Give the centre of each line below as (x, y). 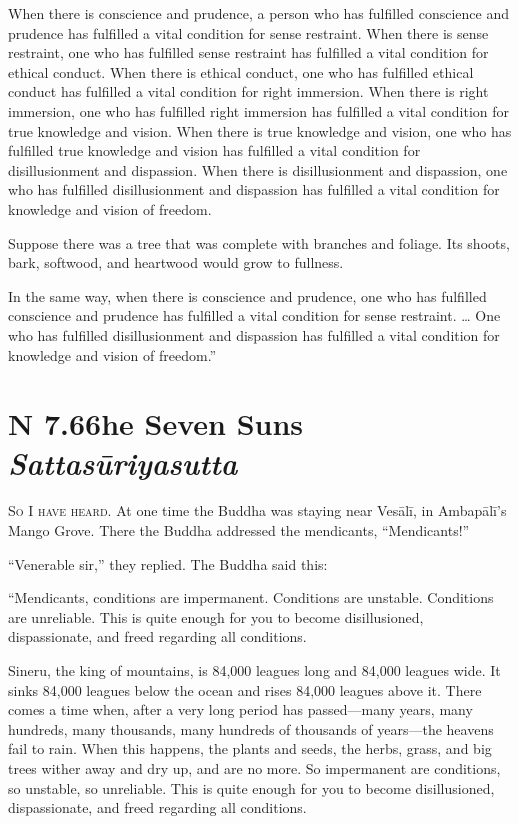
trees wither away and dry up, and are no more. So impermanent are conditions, (254, 767)
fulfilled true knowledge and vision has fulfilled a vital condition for (214, 150)
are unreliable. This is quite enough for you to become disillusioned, (216, 616)
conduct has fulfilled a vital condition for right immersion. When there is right (248, 91)
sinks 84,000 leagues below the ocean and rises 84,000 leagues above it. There (245, 689)
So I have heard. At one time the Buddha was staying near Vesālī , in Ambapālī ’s (257, 510)
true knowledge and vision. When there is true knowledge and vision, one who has (260, 130)
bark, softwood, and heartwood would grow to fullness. (176, 262)
